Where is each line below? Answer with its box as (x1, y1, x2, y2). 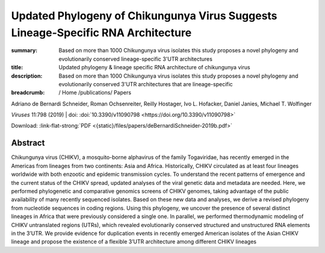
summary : (11, 47, 38, 54)
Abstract (11, 138, 45, 148)
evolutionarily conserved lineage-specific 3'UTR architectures (58, 55, 213, 63)
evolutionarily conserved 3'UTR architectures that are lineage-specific (58, 80, 233, 87)
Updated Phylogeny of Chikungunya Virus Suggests (11, 9, 277, 22)
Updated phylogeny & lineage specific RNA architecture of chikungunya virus (58, 64, 250, 71)
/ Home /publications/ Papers (58, 89, 132, 96)
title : (11, 64, 23, 71)
